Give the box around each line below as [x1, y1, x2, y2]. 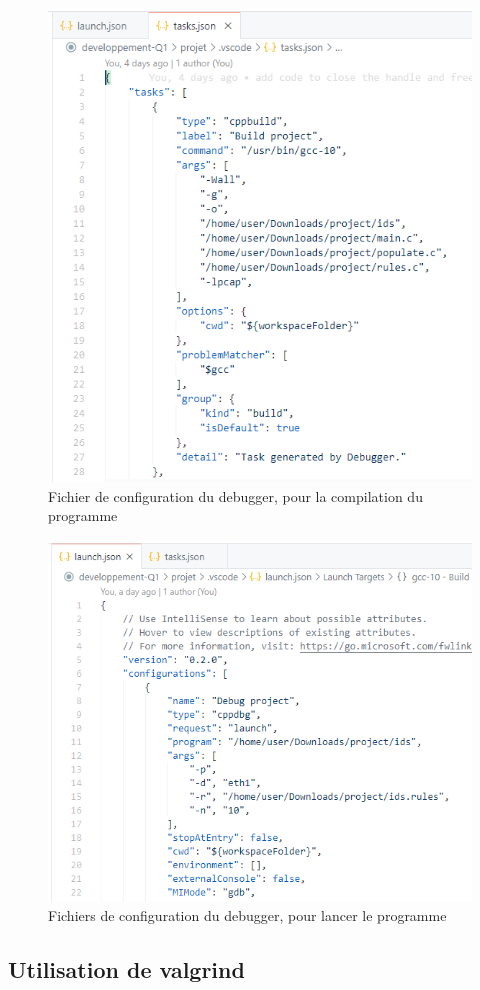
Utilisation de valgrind [8, 954, 245, 985]
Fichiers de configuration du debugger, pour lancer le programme [48, 905, 447, 926]
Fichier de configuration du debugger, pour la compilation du [48, 485, 423, 506]
